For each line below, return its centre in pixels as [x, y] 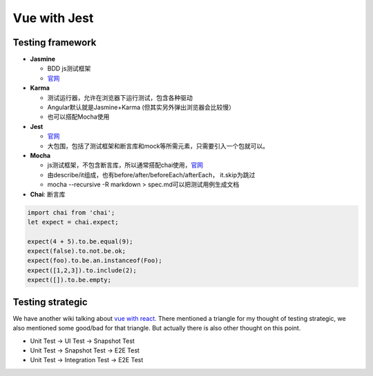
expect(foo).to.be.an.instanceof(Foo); [95, 261]
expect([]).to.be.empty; [69, 280]
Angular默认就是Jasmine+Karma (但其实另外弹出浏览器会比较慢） [141, 108]
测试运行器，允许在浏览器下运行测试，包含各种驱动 [120, 97]
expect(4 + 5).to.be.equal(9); [80, 241]
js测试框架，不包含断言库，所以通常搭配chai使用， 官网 [125, 165]
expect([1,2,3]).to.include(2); [82, 270]
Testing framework [55, 42]
